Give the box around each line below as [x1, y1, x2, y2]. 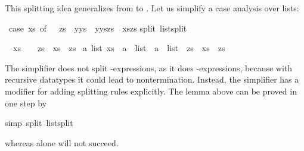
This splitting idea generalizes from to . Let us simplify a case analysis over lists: [5, 2, 299, 14]
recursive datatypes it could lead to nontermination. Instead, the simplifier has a [5, 73, 299, 86]
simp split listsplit [5, 117, 73, 129]
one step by [5, 96, 47, 109]
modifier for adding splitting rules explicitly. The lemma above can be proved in [5, 84, 297, 97]
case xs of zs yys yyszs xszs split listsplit [8, 21, 187, 34]
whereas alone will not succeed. [5, 136, 119, 149]
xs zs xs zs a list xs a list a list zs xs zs [13, 42, 225, 54]
